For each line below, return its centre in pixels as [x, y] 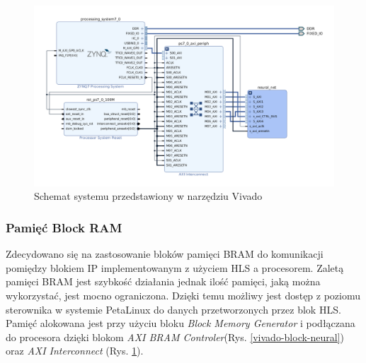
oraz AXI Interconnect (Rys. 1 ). [75, 351]
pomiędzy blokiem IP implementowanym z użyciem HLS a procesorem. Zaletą [175, 267]
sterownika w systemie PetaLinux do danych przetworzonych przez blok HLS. [173, 309]
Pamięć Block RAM [64, 227]
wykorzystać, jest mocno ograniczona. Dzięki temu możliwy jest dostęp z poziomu [183, 296]
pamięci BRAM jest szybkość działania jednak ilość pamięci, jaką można [163, 281]
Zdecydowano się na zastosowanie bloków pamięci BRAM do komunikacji [165, 254]
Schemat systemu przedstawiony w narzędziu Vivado [148, 196]
